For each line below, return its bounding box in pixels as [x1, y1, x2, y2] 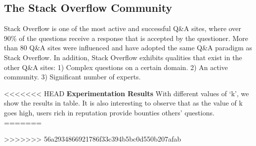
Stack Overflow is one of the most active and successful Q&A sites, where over [4, 23, 242, 34]
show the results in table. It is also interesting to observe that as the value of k [4, 98, 243, 108]
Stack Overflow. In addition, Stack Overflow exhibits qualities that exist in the [4, 52, 242, 62]
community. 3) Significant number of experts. [4, 72, 141, 82]
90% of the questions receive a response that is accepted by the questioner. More [4, 33, 249, 43]
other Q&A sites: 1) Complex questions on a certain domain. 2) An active [4, 62, 228, 72]
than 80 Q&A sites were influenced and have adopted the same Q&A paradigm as [4, 42, 253, 53]
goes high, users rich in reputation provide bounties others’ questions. [4, 107, 214, 117]
